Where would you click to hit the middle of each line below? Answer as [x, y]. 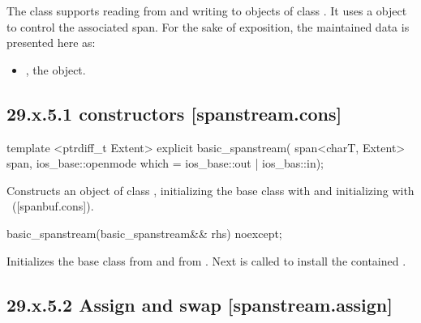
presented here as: [51, 42]
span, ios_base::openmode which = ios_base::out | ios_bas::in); [165, 163]
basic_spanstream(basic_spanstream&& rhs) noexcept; [144, 233]
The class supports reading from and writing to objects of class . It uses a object [207, 11]
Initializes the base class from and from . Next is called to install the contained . [206, 260]
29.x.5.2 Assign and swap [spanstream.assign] [200, 304]
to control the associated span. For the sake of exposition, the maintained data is [208, 26]
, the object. [56, 69]
